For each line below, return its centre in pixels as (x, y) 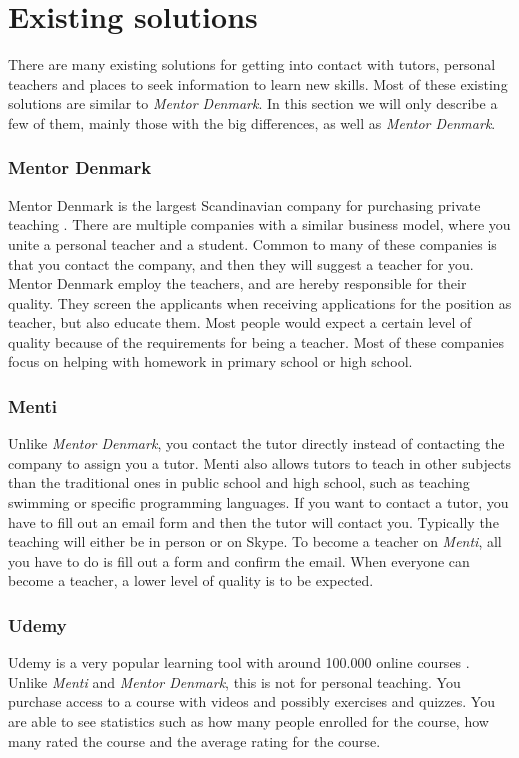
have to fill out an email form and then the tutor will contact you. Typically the (253, 521)
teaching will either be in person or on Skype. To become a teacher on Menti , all (255, 541)
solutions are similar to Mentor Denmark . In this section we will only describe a (253, 103)
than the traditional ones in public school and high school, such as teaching (239, 482)
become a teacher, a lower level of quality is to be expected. (191, 580)
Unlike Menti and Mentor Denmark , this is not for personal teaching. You (234, 681)
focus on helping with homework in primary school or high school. (210, 361)
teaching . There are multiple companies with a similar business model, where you (259, 224)
